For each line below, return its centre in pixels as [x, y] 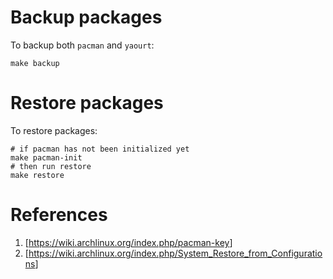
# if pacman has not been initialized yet [100, 149]
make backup [35, 63]
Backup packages [86, 17]
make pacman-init [46, 157]
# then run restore [51, 166]
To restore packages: [54, 130]
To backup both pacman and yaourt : [82, 45]
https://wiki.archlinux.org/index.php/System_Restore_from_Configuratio [175, 253]
